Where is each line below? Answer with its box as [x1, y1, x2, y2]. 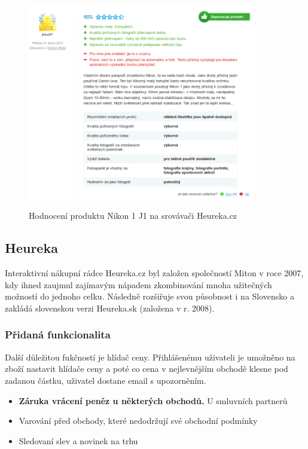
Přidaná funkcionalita [5, 327, 111, 342]
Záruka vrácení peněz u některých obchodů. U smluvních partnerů [19, 394, 288, 407]
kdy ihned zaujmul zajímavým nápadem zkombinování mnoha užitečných [5, 278, 272, 291]
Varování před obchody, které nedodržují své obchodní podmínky [19, 414, 258, 427]
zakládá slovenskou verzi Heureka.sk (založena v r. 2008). [5, 301, 215, 314]
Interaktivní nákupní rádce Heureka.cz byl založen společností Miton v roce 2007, [5, 267, 304, 279]
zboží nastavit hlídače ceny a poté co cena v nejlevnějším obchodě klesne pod [5, 362, 288, 375]
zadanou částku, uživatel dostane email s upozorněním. [5, 374, 206, 386]
